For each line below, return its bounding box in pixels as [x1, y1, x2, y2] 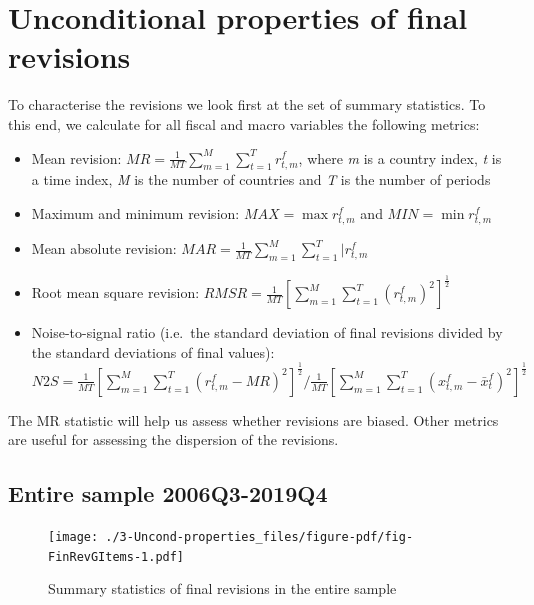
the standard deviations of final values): [31, 341, 275, 362]
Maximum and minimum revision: [31, 202, 240, 223]
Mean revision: [31, 147, 122, 168]
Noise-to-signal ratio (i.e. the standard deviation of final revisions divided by [31, 322, 503, 343]
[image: [48, 530, 99, 545]
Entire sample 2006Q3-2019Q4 [8, 478, 328, 509]
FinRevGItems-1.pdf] [48, 549, 185, 564]
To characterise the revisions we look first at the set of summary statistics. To [8, 94, 486, 115]
